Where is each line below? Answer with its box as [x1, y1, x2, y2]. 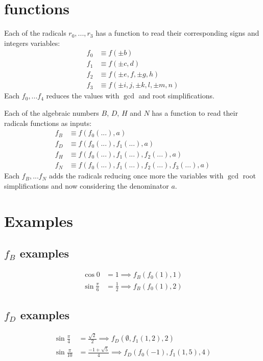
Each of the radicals [4, 28, 66, 38]
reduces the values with [46, 90, 119, 101]
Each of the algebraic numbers [4, 108, 99, 118]
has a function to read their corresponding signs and [95, 28, 259, 38]
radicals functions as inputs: [4, 117, 92, 128]
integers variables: [4, 37, 60, 48]
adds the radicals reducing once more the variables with [49, 170, 224, 181]
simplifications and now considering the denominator [4, 180, 169, 191]
